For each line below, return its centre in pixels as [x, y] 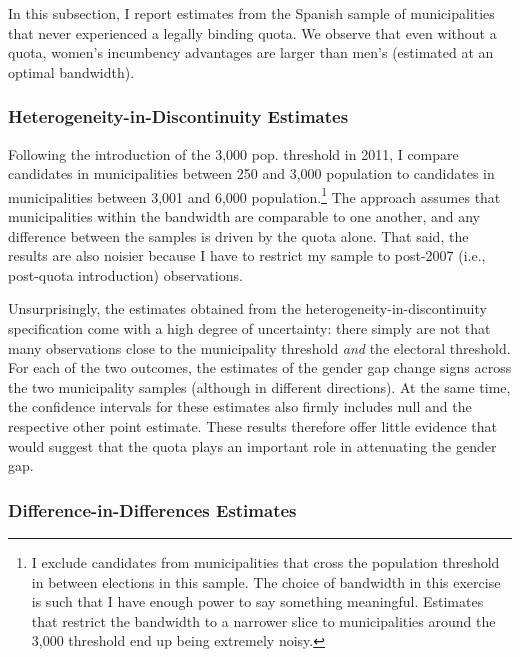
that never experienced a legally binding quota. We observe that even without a [252, 32]
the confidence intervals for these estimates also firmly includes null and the [240, 406]
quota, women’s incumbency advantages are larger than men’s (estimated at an [251, 52]
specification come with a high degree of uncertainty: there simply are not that [249, 328]
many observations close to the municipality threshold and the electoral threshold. [259, 347]
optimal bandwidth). [71, 71]
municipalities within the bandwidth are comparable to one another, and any [244, 216]
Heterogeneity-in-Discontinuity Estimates [178, 116]
